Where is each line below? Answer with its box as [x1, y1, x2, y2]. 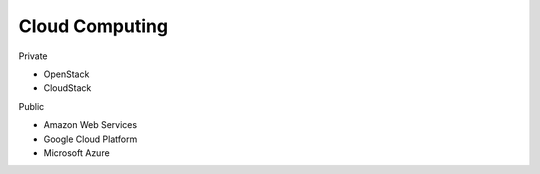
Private [18, 50, 49, 62]
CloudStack [43, 82, 92, 94]
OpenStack [43, 68, 90, 80]
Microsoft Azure [43, 146, 110, 159]
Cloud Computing [18, 15, 169, 37]
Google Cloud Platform [43, 133, 138, 145]
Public [18, 100, 45, 112]
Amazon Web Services [43, 119, 138, 131]
